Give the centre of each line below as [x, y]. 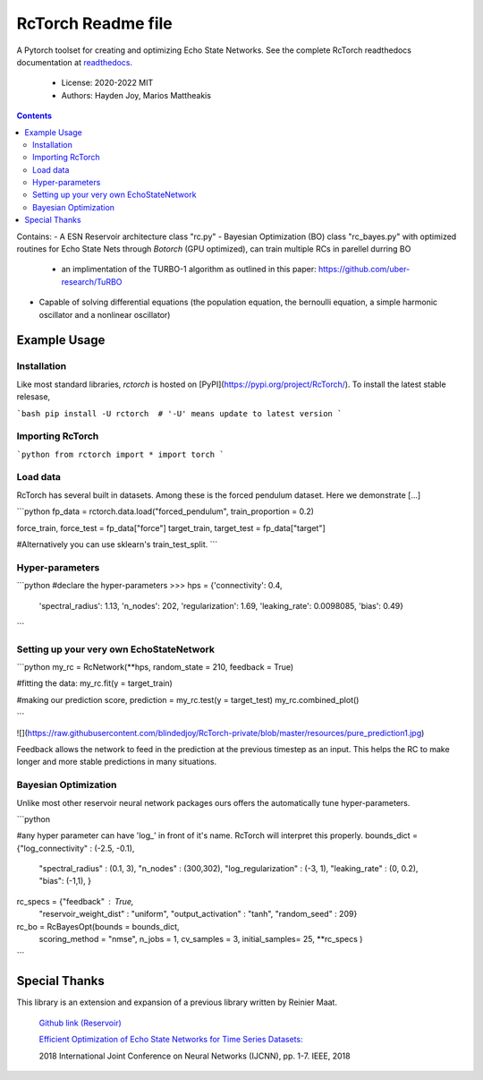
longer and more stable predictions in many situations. [117, 762]
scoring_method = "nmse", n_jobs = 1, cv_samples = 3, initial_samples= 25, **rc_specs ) [201, 939]
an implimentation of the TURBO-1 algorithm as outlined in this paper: [189, 270]
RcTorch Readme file [95, 23]
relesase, [34, 397]
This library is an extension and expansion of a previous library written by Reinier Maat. [177, 1002]
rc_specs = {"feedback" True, [75, 901]
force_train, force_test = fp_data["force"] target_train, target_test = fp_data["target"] [171, 527]
